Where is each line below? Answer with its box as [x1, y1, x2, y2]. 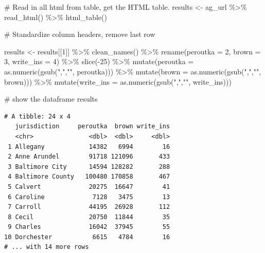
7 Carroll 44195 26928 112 [8, 203, 170, 211]
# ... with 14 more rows [4, 243, 89, 251]
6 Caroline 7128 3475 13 [8, 193, 170, 201]
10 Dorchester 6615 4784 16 [4, 233, 170, 241]
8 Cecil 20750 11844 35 [8, 213, 170, 221]
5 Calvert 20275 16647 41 [8, 183, 170, 190]
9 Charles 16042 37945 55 [8, 223, 170, 231]
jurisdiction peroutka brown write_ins [15, 123, 170, 130]
